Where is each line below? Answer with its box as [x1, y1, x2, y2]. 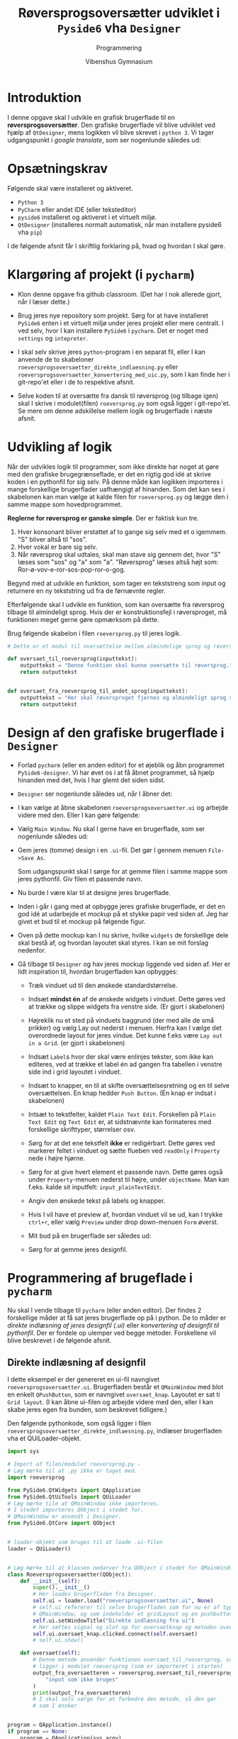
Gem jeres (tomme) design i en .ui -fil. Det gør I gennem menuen [17, 845, 207, 854]
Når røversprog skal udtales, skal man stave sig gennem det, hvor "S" [17, 550, 221, 558]
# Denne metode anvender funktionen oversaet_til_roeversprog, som [33, 1656, 236, 1664]
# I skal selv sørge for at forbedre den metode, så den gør [33, 1696, 217, 1703]
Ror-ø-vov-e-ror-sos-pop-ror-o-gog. [17, 565, 126, 574]
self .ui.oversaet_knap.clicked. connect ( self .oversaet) [33, 1630, 198, 1638]
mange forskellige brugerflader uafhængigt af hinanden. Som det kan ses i [7, 484, 225, 494]
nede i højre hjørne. [28, 1154, 86, 1162]
